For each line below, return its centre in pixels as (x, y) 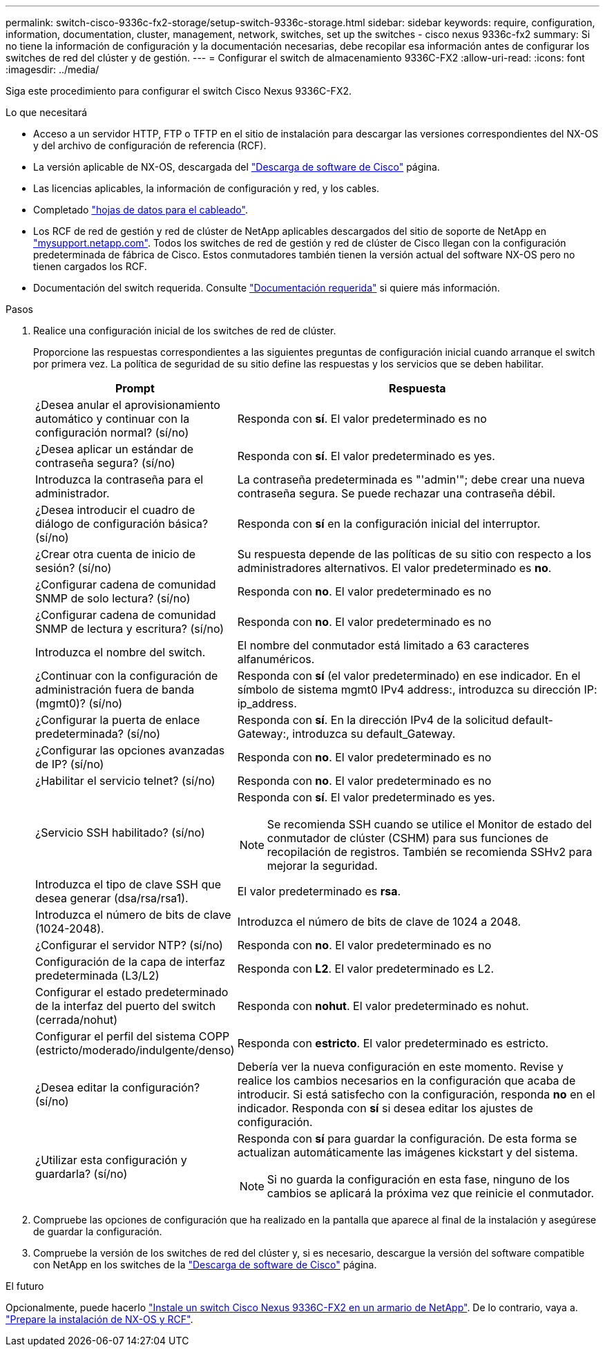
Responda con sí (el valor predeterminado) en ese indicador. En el (409, 676)
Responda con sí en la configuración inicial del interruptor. (389, 524)
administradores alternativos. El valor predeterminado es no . (394, 568)
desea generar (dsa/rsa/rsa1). (112, 898)
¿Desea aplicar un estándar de (115, 449)
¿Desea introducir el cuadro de (115, 510)
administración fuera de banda (115, 689)
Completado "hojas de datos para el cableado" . (141, 210)
